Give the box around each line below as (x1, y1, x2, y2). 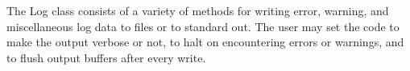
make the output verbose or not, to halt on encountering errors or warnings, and (6, 34, 404, 50)
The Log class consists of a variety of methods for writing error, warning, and (6, 2, 389, 18)
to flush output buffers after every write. (6, 49, 206, 65)
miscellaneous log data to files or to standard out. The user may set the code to (6, 18, 400, 34)
